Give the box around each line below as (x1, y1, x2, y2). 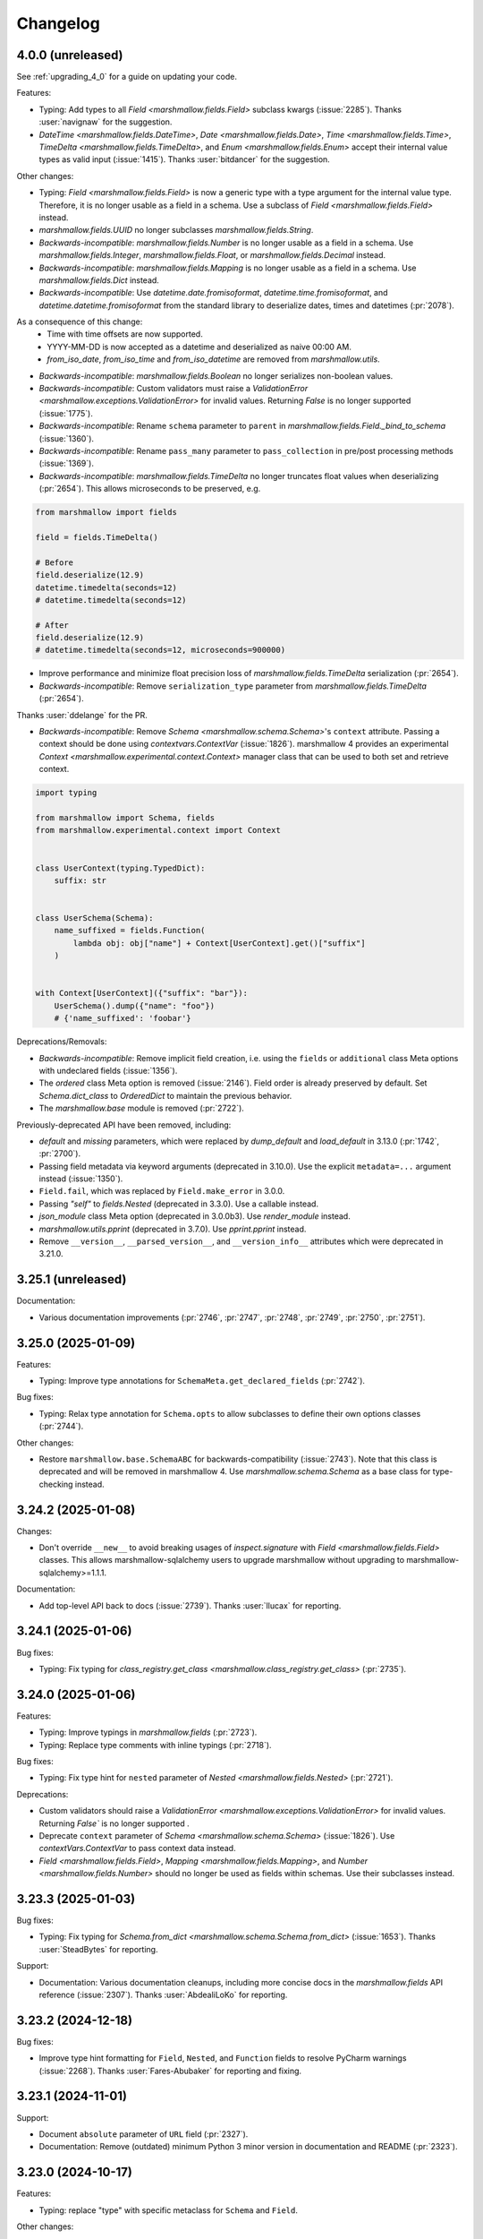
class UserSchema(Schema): (35, 914, 154, 923)
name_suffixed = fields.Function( (54, 925, 206, 936)
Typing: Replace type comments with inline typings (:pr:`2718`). (38, 1739, 272, 1750)
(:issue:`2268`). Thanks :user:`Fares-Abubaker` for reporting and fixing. (38, 2065, 302, 2076)
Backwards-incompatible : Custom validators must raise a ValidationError (38, 383, 309, 394)
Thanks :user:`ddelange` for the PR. (16, 709, 148, 720)
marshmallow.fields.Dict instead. (38, 274, 160, 286)
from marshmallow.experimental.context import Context (35, 825, 281, 836)
